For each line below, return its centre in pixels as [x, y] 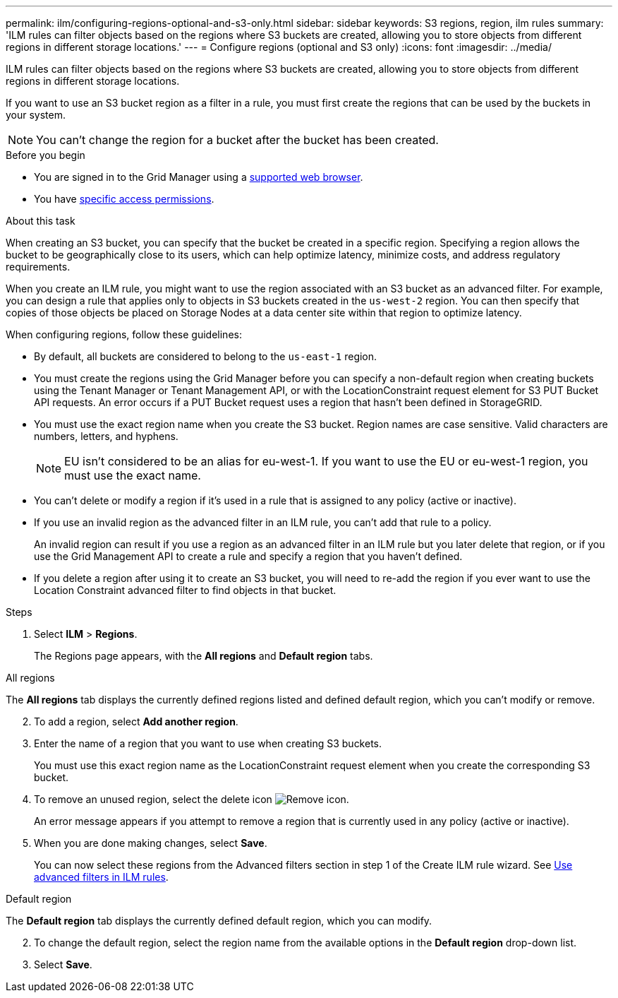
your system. [36, 115]
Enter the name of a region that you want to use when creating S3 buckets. [208, 743]
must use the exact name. [133, 475]
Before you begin [46, 155]
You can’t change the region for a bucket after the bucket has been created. [237, 140]
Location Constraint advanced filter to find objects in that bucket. [185, 590]
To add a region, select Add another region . [136, 721]
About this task [41, 221]
